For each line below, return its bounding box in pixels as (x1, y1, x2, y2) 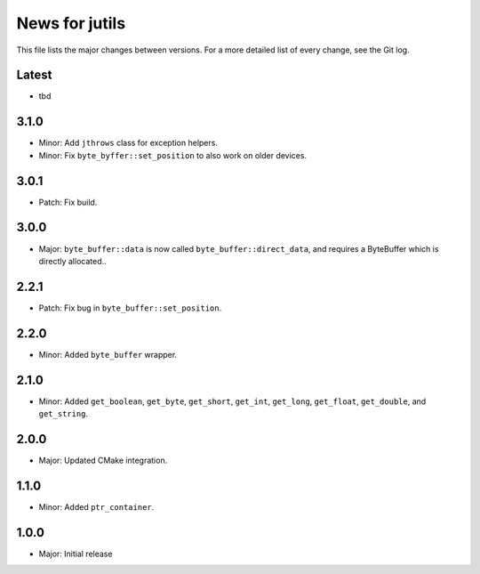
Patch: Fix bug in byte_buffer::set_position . (38, 303, 222, 313)
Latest (16, 68, 52, 83)
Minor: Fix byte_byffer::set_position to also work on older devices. (38, 150, 307, 160)
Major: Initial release (38, 548, 113, 559)
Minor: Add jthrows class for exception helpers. (38, 138, 218, 149)
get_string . (38, 408, 89, 419)
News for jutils (16, 13, 126, 33)
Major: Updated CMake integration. (38, 455, 168, 465)
